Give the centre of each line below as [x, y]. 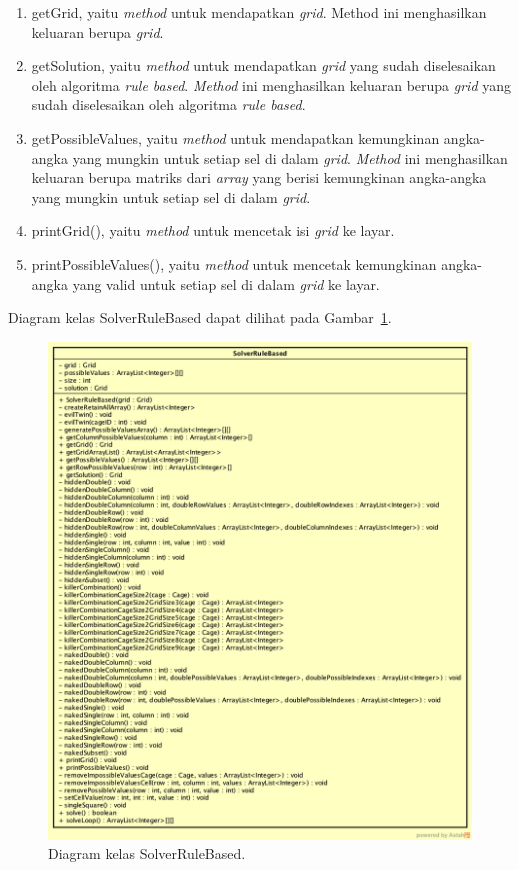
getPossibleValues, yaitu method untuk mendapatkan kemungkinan [235, 137]
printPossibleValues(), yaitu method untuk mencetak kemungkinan [234, 263]
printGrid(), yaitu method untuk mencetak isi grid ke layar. [213, 230]
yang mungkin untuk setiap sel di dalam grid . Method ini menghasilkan [290, 157]
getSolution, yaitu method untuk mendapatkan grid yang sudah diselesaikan [263, 65]
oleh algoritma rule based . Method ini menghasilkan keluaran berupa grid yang [271, 84]
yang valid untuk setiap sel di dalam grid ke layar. [226, 283]
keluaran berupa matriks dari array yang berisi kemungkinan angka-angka [259, 177]
